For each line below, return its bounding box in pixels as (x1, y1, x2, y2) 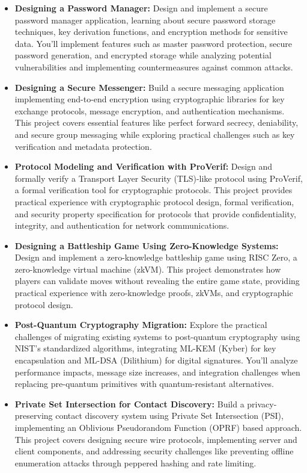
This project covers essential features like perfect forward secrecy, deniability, (14, 116, 299, 129)
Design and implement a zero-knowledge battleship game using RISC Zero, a (14, 251, 297, 264)
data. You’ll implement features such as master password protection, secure (14, 37, 292, 49)
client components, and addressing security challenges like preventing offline (14, 445, 294, 457)
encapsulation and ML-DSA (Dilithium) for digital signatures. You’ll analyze (14, 354, 298, 366)
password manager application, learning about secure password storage (14, 13, 276, 26)
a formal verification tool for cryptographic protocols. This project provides (14, 184, 293, 196)
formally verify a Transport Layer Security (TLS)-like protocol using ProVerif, (14, 172, 303, 184)
